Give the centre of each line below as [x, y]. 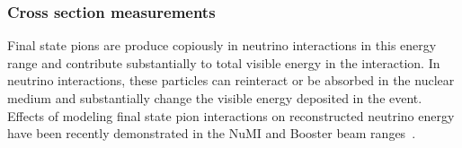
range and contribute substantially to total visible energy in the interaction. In [224, 62]
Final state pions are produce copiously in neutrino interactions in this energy [222, 45]
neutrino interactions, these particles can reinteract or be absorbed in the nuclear [231, 80]
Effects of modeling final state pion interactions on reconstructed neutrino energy [231, 115]
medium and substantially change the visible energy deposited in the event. [215, 98]
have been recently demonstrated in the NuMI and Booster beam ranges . [212, 133]
